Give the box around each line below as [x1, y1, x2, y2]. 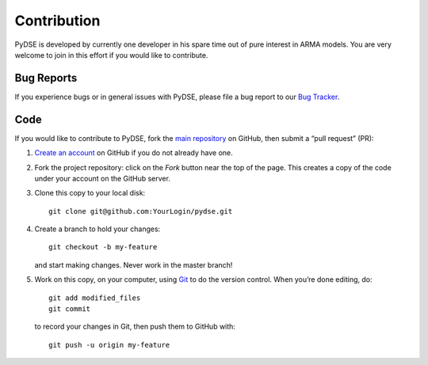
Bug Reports [14, 71, 78, 85]
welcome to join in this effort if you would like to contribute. [14, 50, 208, 59]
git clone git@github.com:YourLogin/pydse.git [48, 207, 233, 215]
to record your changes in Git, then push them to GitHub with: [34, 321, 235, 332]
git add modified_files [48, 293, 141, 302]
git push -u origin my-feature [48, 340, 170, 349]
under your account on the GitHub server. [34, 173, 170, 183]
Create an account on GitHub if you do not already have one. [34, 148, 233, 158]
